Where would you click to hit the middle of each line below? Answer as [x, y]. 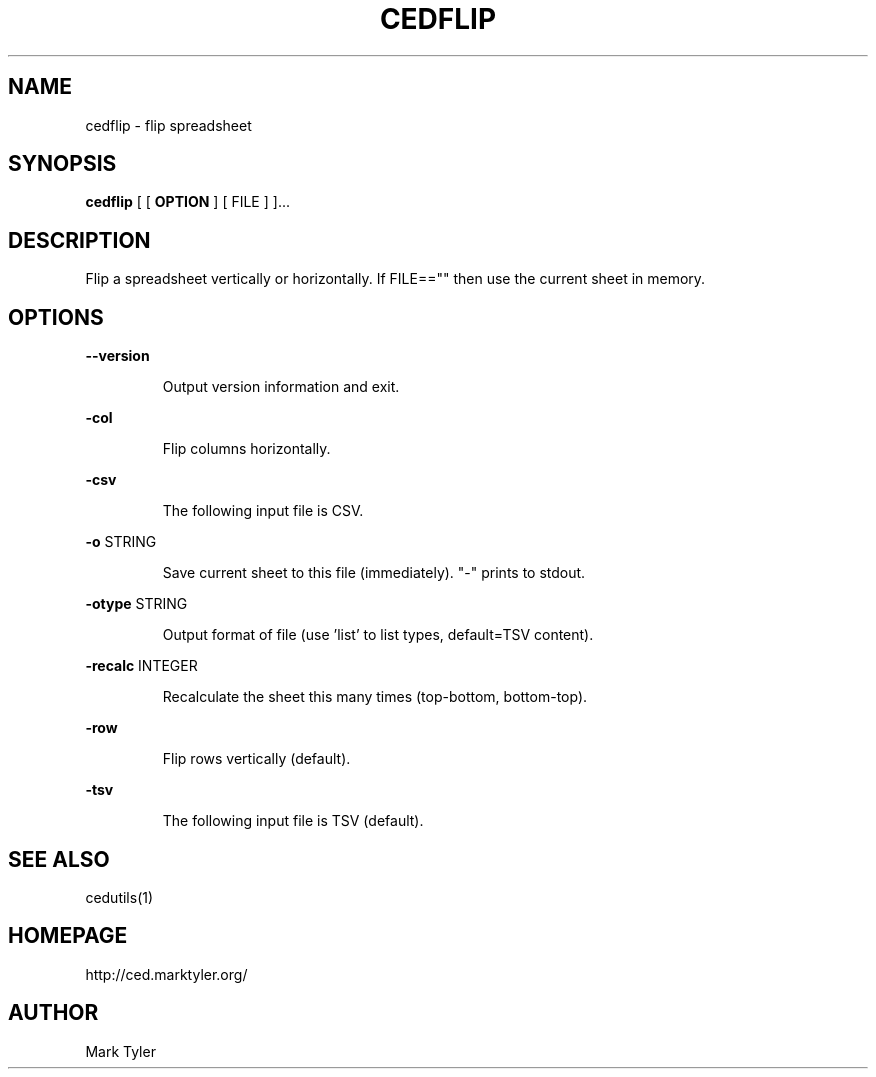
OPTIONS [56, 317]
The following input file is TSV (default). [293, 821]
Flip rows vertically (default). [256, 759]
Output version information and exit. [281, 387]
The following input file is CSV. [263, 511]
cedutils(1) [119, 897]
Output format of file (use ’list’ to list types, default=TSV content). [378, 635]
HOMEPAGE [68, 936]
